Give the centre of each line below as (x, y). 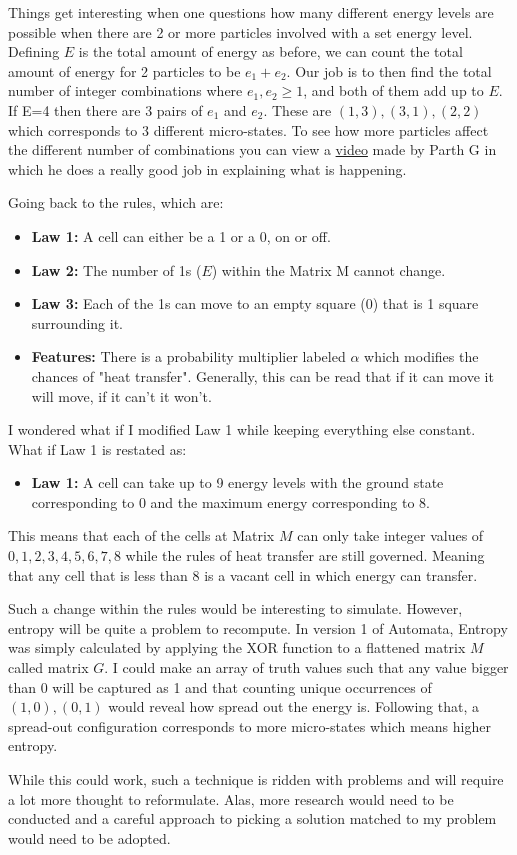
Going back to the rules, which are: (116, 202)
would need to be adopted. (89, 837)
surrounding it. (77, 322)
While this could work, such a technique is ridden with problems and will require (256, 779)
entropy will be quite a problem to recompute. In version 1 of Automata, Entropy (258, 627)
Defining (34, 51)
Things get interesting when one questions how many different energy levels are (251, 12)
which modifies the (421, 356)
